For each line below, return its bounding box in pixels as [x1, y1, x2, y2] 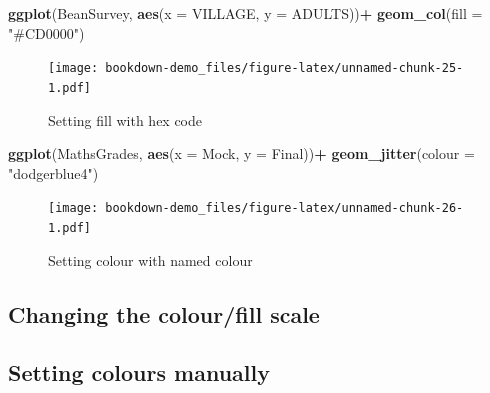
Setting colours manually [8, 357, 270, 388]
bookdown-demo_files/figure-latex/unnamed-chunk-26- [105, 201, 464, 216]
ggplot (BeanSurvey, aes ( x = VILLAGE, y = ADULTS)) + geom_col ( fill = [8, 3, 483, 23]
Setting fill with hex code [48, 109, 203, 130]
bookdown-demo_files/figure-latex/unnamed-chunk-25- [105, 61, 464, 76]
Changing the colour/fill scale [8, 298, 320, 329]
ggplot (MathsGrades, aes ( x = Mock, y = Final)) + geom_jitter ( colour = [8, 143, 475, 164]
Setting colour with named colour [48, 249, 253, 270]
